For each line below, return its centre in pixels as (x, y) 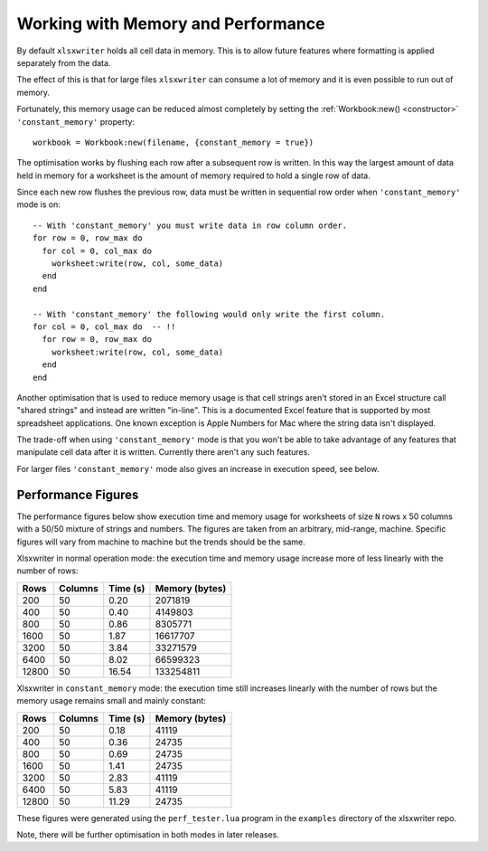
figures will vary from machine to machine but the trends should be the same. (161, 542)
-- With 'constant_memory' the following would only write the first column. (209, 314)
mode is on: (38, 204)
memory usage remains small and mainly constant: (112, 701)
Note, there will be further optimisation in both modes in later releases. (148, 834)
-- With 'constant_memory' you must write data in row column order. (190, 225)
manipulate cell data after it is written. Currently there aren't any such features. (164, 452)
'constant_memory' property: (76, 121)
